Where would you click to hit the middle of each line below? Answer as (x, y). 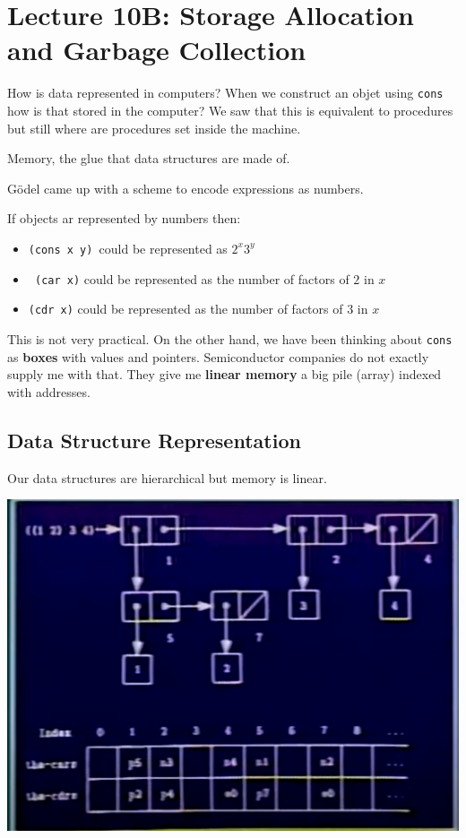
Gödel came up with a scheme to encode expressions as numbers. (186, 188)
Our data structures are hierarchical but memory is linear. (167, 477)
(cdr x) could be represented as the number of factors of (186, 309)
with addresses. (49, 391)
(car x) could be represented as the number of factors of (192, 278)
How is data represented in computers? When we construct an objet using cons (225, 93)
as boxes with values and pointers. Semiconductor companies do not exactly (218, 356)
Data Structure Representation (154, 440)
